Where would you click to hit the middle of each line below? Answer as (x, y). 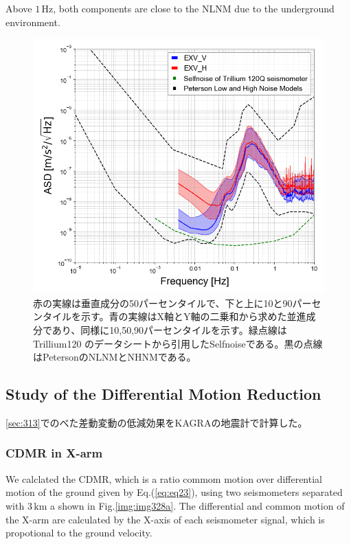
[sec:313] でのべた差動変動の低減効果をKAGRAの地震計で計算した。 (157, 422)
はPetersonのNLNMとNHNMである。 (115, 357)
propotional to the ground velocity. (79, 533)
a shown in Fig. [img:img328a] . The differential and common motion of (197, 505)
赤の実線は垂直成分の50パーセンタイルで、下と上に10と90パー (172, 303)
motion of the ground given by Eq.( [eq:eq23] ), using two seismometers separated (174, 492)
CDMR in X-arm (54, 453)
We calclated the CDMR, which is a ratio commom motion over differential (164, 478)
